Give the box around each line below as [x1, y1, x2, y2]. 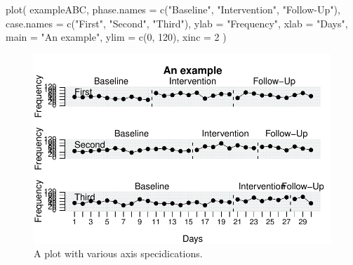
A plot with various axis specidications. [34, 246, 203, 261]
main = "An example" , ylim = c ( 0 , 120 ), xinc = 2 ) [6, 30, 227, 44]
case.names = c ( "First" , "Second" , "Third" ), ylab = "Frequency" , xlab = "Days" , [6, 15, 348, 30]
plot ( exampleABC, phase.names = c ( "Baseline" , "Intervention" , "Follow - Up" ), [6, 2, 340, 16]
